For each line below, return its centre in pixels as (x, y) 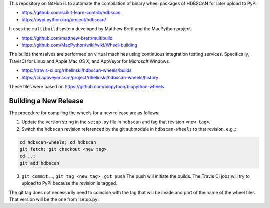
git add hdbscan (40, 163)
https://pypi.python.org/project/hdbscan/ (64, 19)
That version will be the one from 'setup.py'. (54, 199)
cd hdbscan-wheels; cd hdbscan (58, 142)
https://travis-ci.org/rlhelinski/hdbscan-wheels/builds (77, 70)
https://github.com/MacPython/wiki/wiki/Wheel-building (79, 45)
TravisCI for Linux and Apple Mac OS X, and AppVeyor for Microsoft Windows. (90, 61)
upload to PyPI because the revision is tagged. (69, 183)
